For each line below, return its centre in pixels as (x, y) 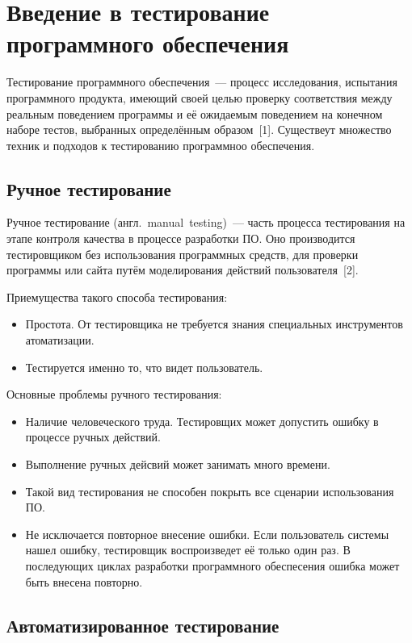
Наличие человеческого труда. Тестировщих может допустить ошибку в (202, 421)
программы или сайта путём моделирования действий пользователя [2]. (183, 270)
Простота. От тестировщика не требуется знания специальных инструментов (214, 324)
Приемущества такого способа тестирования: (117, 296)
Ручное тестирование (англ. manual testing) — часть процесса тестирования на (206, 222)
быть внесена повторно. (84, 581)
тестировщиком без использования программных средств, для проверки (183, 254)
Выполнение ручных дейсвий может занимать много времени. (178, 464)
